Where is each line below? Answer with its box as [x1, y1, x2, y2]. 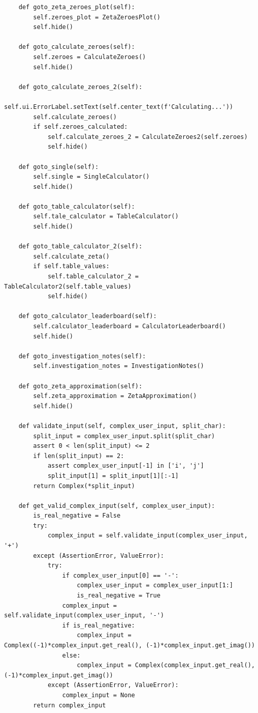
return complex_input [33, 701, 106, 709]
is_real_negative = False [33, 512, 121, 520]
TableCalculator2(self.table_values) [4, 282, 132, 290]
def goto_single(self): [18, 163, 99, 170]
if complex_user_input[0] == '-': [62, 572, 179, 579]
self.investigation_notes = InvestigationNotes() [33, 362, 204, 370]
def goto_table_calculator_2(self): [18, 243, 143, 250]
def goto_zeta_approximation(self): [18, 382, 143, 390]
